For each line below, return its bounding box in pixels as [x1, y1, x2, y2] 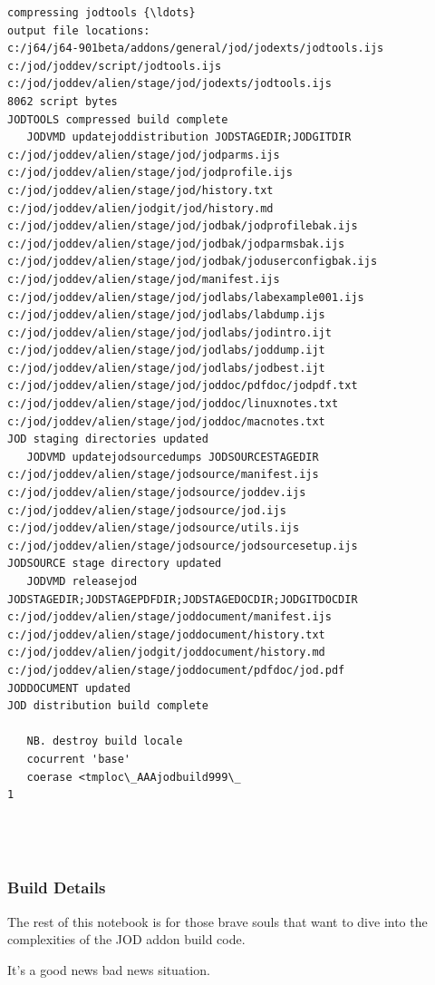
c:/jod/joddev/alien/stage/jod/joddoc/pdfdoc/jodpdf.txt [7, 379, 358, 393]
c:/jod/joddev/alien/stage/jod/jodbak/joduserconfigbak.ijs [7, 255, 378, 268]
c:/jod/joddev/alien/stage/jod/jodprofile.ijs [7, 166, 293, 180]
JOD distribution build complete [7, 699, 208, 713]
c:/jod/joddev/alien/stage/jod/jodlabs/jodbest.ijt [7, 361, 325, 375]
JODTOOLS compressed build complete [7, 112, 228, 126]
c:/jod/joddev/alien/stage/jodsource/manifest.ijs [7, 468, 319, 482]
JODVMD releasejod [26, 575, 138, 588]
